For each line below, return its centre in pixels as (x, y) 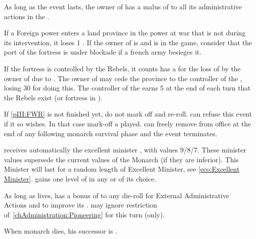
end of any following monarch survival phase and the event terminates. (111, 133)
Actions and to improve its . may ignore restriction (81, 205)
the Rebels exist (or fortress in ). (53, 97)
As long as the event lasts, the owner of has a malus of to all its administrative (123, 6)
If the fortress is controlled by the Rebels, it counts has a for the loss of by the (122, 68)
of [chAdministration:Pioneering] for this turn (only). (84, 214)
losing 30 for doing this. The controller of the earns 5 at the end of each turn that (127, 88)
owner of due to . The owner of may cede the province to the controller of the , (123, 78)
